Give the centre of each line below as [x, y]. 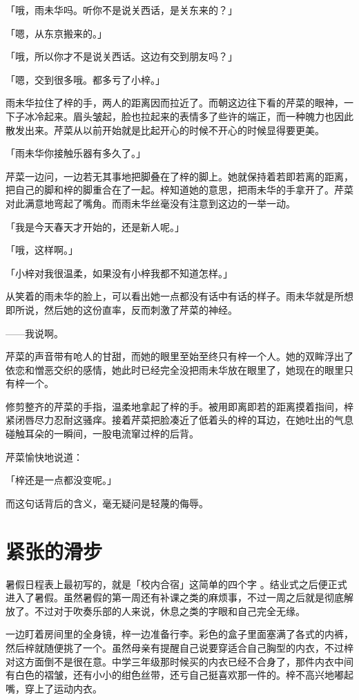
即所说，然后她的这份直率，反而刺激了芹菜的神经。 [122, 309]
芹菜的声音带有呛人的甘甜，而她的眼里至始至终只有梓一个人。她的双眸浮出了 [179, 356]
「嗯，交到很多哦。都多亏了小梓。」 [85, 79]
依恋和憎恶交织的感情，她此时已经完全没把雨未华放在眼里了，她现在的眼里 [175, 369]
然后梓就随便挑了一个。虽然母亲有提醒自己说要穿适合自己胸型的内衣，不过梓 [179, 647]
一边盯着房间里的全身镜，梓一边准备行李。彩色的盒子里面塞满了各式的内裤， [179, 634]
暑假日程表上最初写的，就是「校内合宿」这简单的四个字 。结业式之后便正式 [176, 584]
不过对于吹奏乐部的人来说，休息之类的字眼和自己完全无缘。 [169, 611]
